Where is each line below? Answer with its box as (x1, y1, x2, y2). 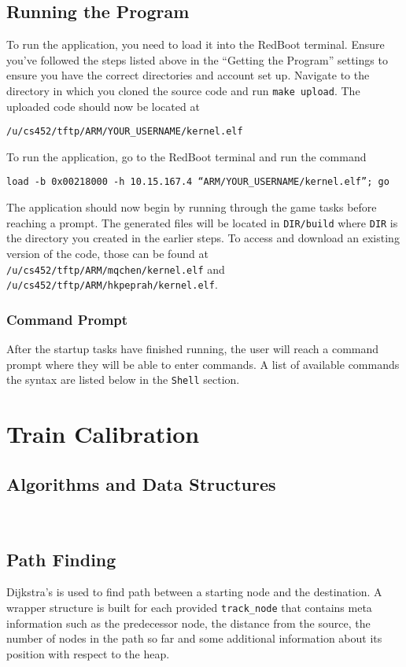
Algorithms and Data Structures (6, 471, 276, 496)
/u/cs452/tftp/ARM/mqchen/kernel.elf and (6, 260, 225, 277)
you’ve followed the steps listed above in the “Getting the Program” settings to (6, 51, 388, 68)
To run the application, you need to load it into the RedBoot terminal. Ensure (6, 36, 385, 53)
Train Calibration (6, 418, 200, 450)
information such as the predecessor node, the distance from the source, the (6, 614, 371, 631)
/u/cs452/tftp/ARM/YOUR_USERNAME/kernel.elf (6, 126, 243, 138)
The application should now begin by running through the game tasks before (6, 199, 377, 216)
